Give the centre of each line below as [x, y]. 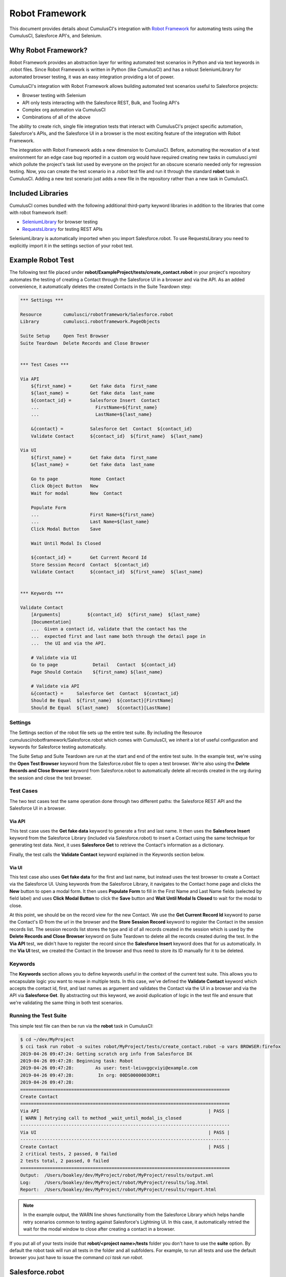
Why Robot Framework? [48, 50]
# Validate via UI [54, 657]
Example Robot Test [42, 260]
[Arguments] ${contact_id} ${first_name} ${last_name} [116, 615]
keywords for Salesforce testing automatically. [58, 747]
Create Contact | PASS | [125, 1146]
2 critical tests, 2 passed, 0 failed [69, 1154]
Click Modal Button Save [66, 529]
